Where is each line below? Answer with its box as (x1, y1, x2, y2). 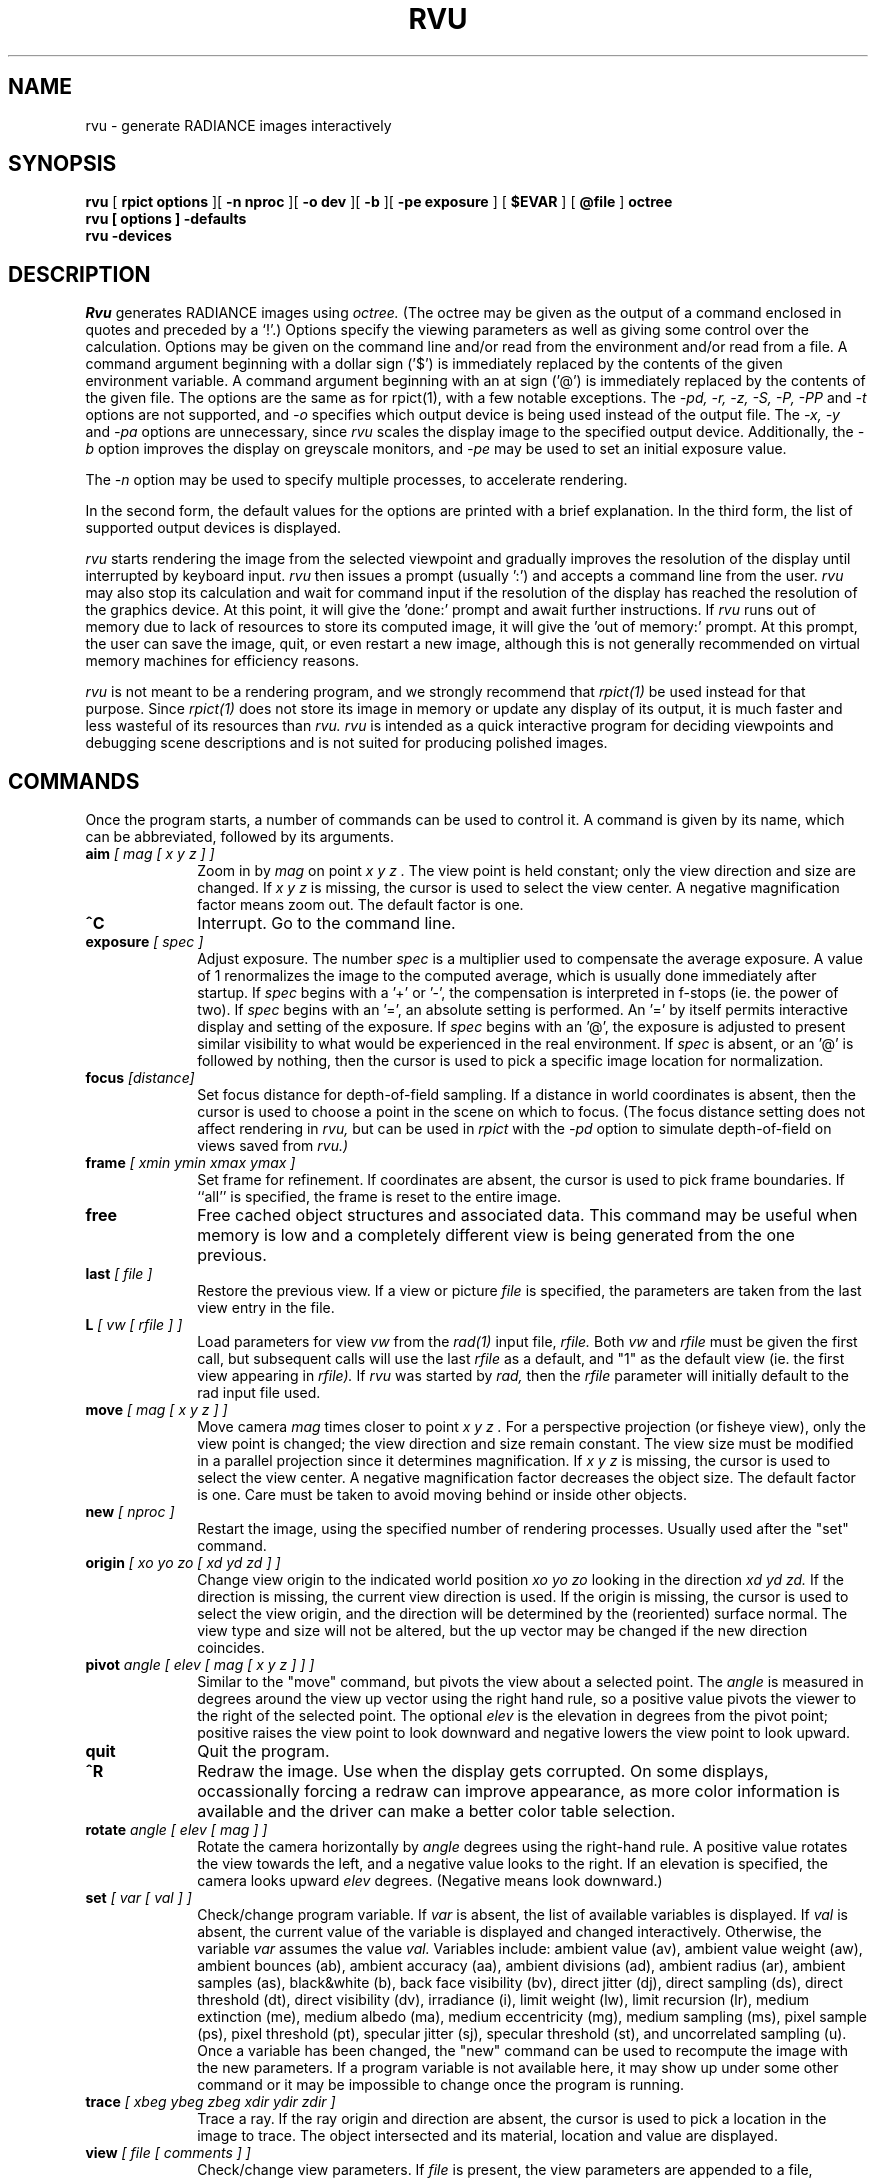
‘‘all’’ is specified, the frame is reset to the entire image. (197, 1188, 562, 1206)
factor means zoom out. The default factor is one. (197, 896, 524, 914)
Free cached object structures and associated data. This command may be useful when (197, 1205, 858, 1226)
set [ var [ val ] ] (85, 1889, 192, 1907)
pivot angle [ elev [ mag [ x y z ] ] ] (85, 1656, 315, 1674)
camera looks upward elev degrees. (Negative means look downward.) (197, 1872, 663, 1890)
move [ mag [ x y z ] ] (85, 1401, 228, 1419)
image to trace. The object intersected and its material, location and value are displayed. (197, 2127, 778, 2145)
